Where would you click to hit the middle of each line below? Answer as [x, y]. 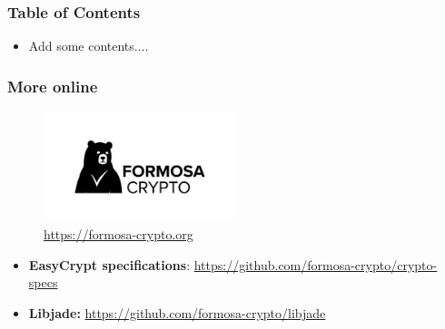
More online [53, 86]
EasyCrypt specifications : [109, 264]
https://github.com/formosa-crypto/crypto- [316, 264]
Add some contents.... [89, 46]
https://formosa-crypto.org [119, 234]
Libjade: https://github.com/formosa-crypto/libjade [177, 312]
